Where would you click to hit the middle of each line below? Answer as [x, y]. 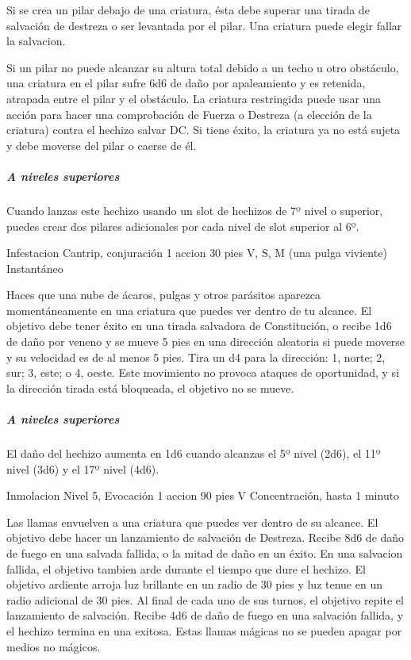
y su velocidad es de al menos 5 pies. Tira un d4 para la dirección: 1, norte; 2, [196, 357]
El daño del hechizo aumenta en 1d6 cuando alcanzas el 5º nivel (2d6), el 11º [194, 453]
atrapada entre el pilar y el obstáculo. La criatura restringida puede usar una [194, 98]
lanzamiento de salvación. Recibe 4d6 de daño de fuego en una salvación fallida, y [205, 615]
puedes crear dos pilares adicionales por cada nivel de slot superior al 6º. [183, 226]
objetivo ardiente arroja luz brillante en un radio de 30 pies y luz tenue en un [194, 584]
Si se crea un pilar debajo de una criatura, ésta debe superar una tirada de [188, 10]
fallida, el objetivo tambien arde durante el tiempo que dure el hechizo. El [186, 568]
